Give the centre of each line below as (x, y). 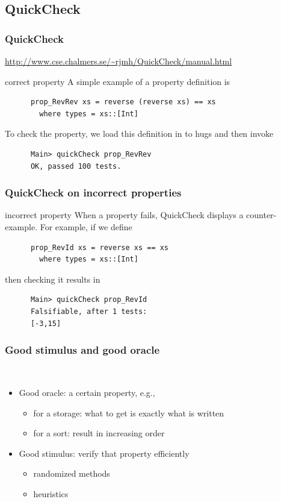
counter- (261, 215)
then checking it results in (53, 279)
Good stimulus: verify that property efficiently (104, 453)
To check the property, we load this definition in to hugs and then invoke (139, 133)
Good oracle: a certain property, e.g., (87, 392)
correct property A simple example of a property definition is (118, 81)
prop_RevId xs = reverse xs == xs (100, 247)
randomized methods (72, 473)
